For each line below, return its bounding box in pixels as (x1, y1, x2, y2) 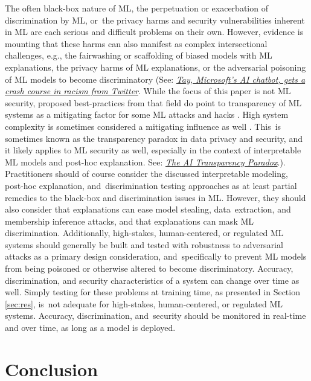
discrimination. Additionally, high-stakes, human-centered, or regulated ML (5, 226, 284, 239)
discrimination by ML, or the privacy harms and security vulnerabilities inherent (5, 13, 305, 26)
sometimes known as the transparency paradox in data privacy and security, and (5, 132, 303, 144)
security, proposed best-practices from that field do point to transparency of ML (5, 96, 302, 109)
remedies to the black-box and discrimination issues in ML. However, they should (5, 191, 306, 203)
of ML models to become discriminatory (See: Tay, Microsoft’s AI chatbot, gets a (5, 72, 306, 85)
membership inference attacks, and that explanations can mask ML (5, 214, 254, 227)
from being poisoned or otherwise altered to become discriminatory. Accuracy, (5, 262, 293, 275)
